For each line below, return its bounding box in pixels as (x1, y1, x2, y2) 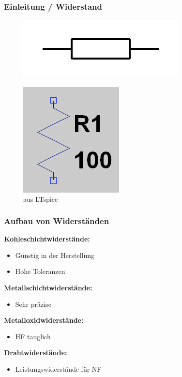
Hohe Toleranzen (15, 266, 65, 276)
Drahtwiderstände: (4, 347, 67, 358)
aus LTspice (23, 194, 58, 204)
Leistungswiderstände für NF (15, 363, 102, 374)
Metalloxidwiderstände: (4, 315, 84, 325)
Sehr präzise (15, 299, 51, 309)
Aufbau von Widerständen (4, 214, 109, 226)
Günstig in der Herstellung (15, 250, 95, 260)
